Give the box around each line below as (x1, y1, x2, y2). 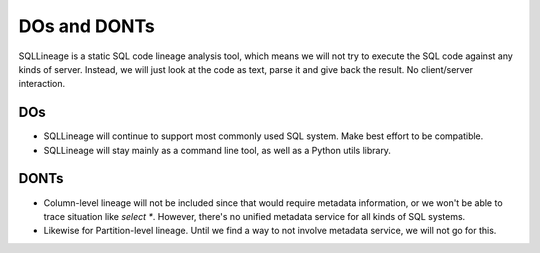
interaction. (18, 78, 66, 90)
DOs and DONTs (18, 15, 155, 37)
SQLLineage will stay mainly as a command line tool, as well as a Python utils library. (43, 144, 392, 156)
